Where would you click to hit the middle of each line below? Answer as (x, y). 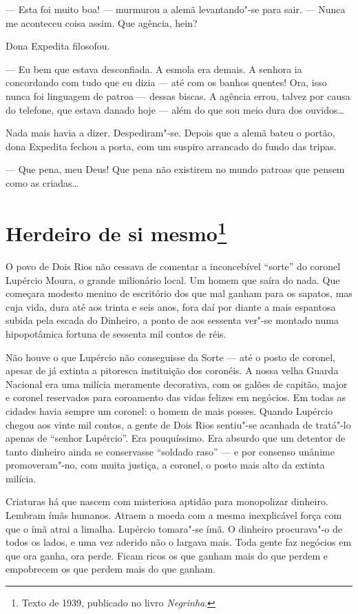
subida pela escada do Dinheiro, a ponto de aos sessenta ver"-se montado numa (172, 320)
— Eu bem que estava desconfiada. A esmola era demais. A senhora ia (154, 69)
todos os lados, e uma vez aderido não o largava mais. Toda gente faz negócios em (179, 542)
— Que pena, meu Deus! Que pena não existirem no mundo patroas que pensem (175, 169)
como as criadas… (42, 182)
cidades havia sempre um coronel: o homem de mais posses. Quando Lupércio (169, 410)
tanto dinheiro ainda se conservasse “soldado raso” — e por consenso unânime (170, 451)
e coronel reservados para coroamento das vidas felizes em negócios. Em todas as (176, 397)
